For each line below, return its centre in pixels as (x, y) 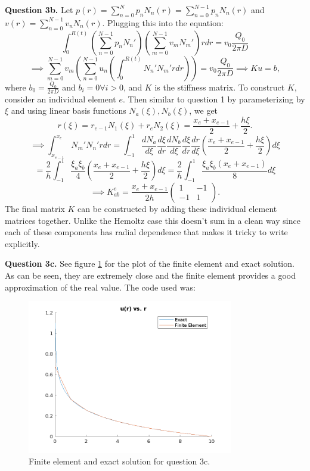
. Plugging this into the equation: (163, 22)
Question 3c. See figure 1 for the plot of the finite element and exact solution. (150, 263)
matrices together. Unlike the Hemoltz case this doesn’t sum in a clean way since (153, 220)
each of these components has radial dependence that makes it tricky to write (146, 232)
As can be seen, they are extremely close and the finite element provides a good (151, 275)
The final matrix (35, 208)
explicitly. (22, 243)
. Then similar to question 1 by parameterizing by (214, 99)
